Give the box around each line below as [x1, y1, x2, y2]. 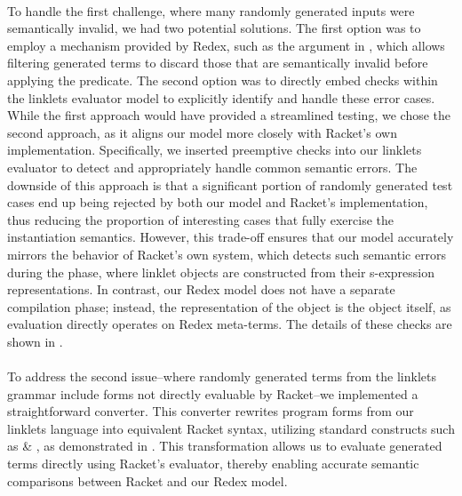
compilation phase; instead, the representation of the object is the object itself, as [7, 297, 451, 316]
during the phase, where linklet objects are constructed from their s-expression [7, 262, 435, 281]
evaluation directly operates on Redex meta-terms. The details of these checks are [7, 315, 452, 333]
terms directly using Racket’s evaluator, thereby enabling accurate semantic [7, 454, 419, 473]
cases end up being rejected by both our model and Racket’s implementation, [7, 193, 428, 212]
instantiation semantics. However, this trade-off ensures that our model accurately [7, 228, 454, 246]
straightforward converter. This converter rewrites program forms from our [7, 402, 414, 420]
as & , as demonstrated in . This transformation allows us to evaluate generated [7, 436, 442, 455]
